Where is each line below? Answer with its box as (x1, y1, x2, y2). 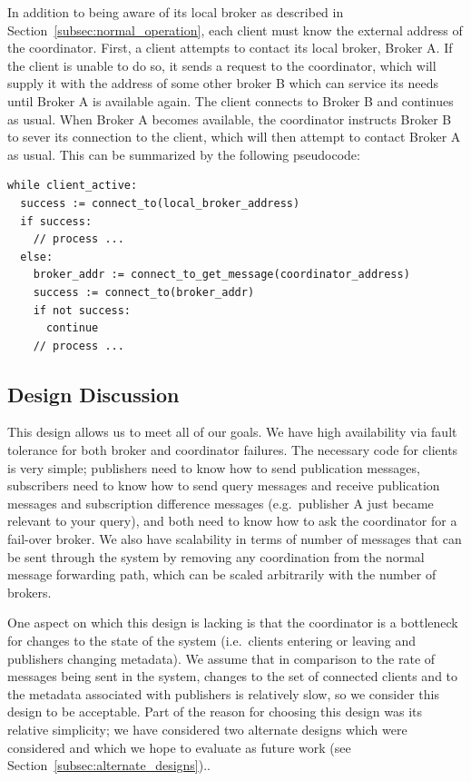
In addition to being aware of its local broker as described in (7, 3, 344, 21)
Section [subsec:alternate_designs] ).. (7, 756, 211, 775)
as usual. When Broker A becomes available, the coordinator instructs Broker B (7, 109, 452, 128)
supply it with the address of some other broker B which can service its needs (7, 74, 438, 93)
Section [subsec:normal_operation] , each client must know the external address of (7, 20, 463, 39)
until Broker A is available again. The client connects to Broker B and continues (7, 91, 454, 110)
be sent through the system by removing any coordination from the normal (7, 547, 425, 566)
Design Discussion (7, 380, 180, 408)
